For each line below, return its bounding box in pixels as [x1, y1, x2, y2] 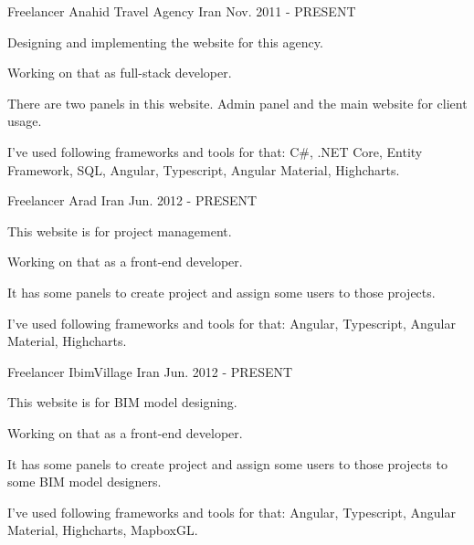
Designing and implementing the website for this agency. [7, 32, 323, 51]
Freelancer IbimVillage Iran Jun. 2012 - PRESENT [7, 362, 293, 381]
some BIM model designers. [7, 472, 162, 491]
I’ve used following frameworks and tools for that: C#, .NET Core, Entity [7, 141, 423, 161]
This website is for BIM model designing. [7, 393, 237, 412]
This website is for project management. [7, 221, 232, 240]
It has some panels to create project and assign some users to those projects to [7, 454, 448, 473]
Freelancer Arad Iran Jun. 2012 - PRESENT [7, 191, 258, 210]
